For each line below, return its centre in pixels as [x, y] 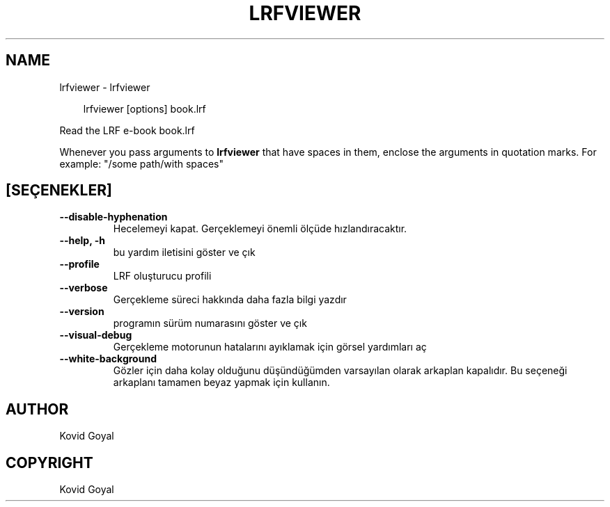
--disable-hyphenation [114, 217]
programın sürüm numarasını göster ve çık [210, 323]
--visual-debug [96, 335]
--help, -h [82, 241]
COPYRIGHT [49, 462]
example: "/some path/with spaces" [141, 163]
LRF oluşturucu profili [162, 276]
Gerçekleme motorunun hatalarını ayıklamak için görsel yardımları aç [270, 347]
